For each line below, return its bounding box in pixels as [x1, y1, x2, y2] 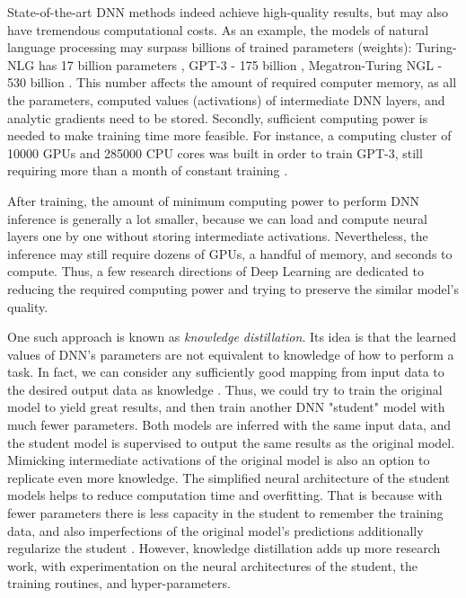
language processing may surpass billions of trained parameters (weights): [7, 38, 412, 57]
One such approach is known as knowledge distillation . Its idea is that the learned [7, 327, 457, 346]
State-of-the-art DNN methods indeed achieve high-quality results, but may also [7, 3, 448, 21]
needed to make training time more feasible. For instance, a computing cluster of [7, 126, 452, 145]
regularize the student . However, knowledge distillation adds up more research [7, 539, 441, 558]
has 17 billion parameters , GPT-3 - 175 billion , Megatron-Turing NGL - [38, 55, 443, 74]
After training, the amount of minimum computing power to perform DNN [7, 191, 419, 210]
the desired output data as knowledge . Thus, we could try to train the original [7, 379, 443, 398]
